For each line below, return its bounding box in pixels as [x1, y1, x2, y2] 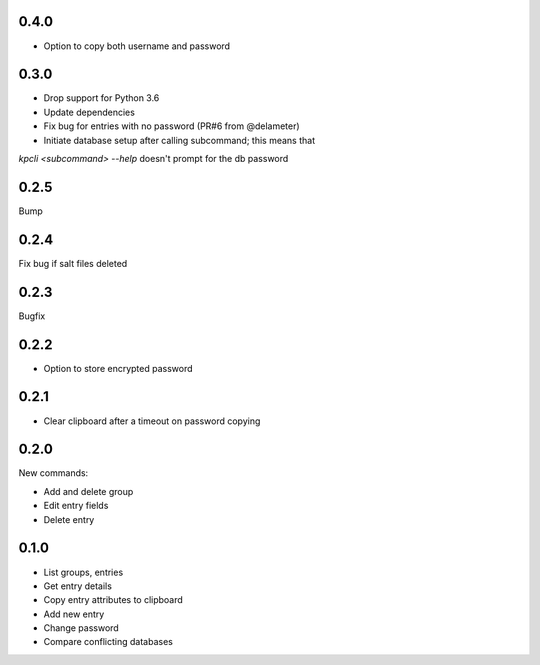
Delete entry [43, 513, 95, 525]
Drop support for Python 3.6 [43, 92, 160, 104]
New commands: [18, 467, 89, 479]
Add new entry [43, 608, 105, 620]
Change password [43, 622, 119, 634]
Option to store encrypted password [43, 362, 194, 374]
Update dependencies [43, 106, 135, 118]
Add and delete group [43, 485, 134, 497]
